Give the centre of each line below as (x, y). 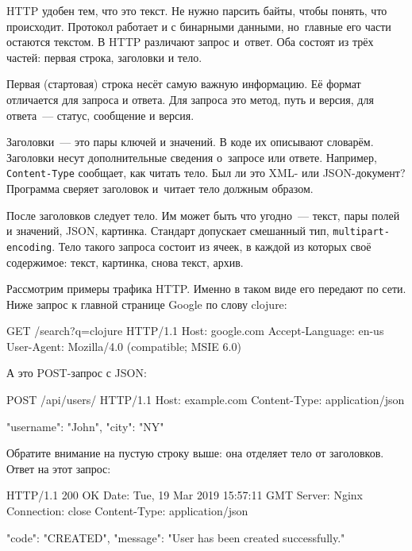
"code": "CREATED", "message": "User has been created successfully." (176, 537)
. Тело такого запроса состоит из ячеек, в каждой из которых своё (212, 246)
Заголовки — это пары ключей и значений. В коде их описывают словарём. (190, 142)
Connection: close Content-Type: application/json (127, 511)
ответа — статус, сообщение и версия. (100, 115)
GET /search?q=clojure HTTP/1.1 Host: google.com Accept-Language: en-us (195, 331)
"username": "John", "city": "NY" (85, 426)
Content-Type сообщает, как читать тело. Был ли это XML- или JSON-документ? (206, 173)
